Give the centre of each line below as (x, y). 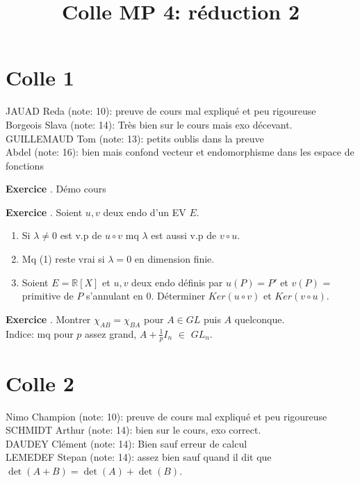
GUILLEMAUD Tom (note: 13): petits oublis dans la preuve (135, 138)
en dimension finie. (174, 259)
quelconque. (260, 319)
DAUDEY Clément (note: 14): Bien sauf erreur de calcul (126, 443)
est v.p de (81, 235)
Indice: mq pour (40, 333)
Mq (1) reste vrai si (63, 259)
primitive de (48, 296)
